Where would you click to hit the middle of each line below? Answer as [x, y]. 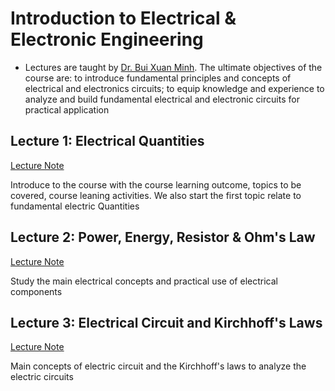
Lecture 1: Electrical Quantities [107, 141]
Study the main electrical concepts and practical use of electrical [144, 281]
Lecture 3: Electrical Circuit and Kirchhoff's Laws [166, 322]
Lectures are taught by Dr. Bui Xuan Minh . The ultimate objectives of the [173, 67]
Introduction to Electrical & [123, 18]
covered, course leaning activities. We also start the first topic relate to [156, 195]
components [36, 291]
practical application [67, 109]
